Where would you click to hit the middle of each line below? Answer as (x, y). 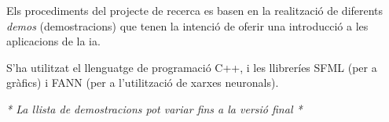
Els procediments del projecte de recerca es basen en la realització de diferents (195, 10)
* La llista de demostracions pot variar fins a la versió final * (154, 108)
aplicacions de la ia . (53, 41)
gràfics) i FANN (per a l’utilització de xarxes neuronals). (143, 83)
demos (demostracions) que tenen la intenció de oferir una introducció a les (187, 25)
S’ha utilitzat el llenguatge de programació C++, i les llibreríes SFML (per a (192, 67)
